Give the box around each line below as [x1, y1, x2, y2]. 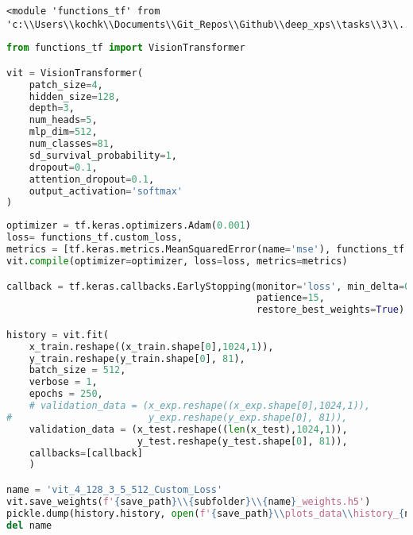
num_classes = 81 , [29, 138, 115, 150]
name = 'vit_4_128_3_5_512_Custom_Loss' [6, 483, 223, 495]
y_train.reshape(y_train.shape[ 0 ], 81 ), [29, 352, 245, 364]
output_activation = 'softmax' [29, 185, 183, 197]
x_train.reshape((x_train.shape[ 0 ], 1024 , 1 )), [29, 341, 274, 352]
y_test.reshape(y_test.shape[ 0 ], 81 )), [137, 435, 348, 447]
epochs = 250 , [29, 388, 103, 400]
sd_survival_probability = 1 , [29, 149, 177, 161]
